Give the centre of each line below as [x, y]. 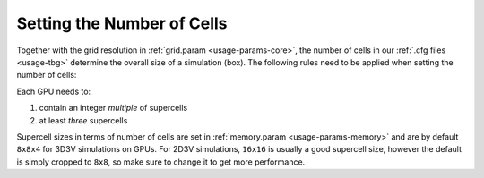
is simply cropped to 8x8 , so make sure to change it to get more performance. [161, 162]
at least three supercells [83, 120]
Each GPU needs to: [54, 91]
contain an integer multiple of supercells [113, 108]
